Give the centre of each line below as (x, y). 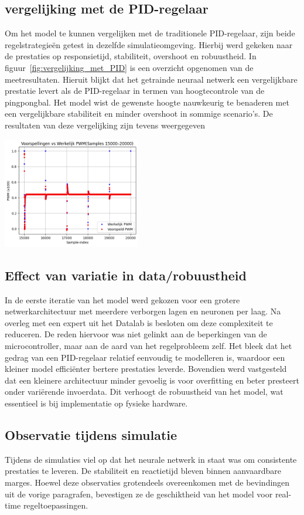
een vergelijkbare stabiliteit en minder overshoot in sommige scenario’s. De (139, 113)
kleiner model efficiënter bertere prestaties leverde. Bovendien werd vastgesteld (146, 369)
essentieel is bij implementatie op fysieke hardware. (96, 403)
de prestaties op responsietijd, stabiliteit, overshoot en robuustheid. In (131, 56)
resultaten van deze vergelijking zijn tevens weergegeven (105, 125)
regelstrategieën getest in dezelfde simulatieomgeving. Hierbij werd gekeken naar (149, 44)
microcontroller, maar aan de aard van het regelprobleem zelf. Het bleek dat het (148, 346)
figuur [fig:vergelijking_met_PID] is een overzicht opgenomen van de (129, 67)
